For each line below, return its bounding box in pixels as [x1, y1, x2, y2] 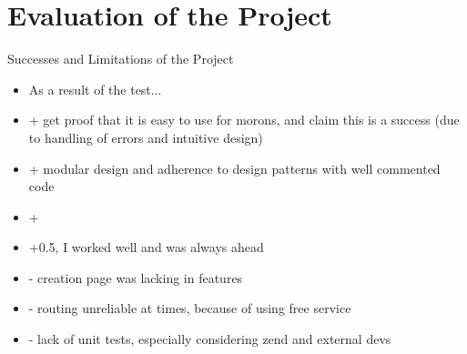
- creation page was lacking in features [28, 268, 243, 287]
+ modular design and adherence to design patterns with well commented [28, 158, 441, 177]
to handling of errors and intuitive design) [28, 127, 263, 147]
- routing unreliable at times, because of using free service [28, 298, 351, 318]
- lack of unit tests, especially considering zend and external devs [28, 329, 391, 349]
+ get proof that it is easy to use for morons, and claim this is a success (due [28, 110, 460, 129]
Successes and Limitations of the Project [7, 49, 234, 68]
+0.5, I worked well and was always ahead [28, 238, 264, 257]
